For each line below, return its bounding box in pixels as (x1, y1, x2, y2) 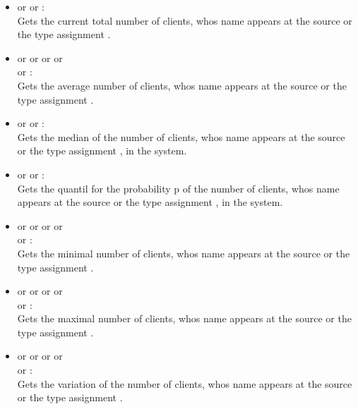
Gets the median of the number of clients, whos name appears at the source (17, 129, 345, 144)
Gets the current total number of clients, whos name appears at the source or (17, 13, 352, 28)
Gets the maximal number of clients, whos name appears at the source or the (17, 311, 352, 326)
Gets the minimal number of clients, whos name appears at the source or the (17, 245, 350, 260)
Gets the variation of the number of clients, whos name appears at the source (17, 376, 352, 391)
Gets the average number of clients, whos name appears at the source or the (17, 78, 347, 92)
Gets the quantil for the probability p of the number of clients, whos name (17, 181, 340, 195)
